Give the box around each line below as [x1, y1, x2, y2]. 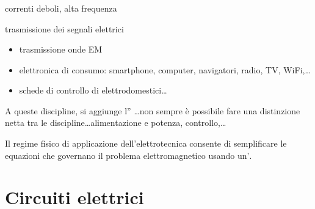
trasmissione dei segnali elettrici [5, 22, 124, 35]
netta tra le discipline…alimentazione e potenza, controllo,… [5, 116, 226, 129]
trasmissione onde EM [19, 43, 103, 56]
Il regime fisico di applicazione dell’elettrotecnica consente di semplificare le [5, 137, 287, 150]
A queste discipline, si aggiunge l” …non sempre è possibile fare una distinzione [5, 104, 300, 117]
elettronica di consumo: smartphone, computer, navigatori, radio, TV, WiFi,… [19, 63, 311, 76]
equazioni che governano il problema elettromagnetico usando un [5, 148, 247, 161]
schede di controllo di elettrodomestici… [19, 84, 167, 97]
